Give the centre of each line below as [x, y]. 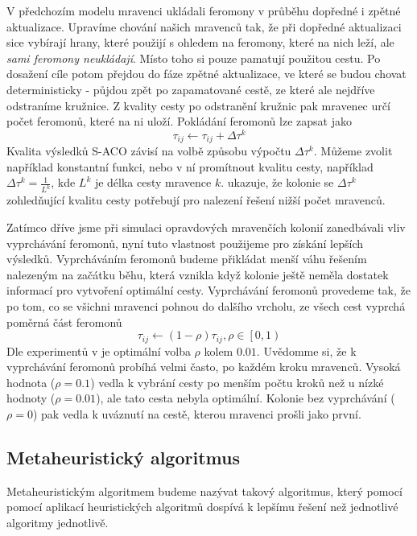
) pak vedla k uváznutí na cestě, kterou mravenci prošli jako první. [197, 413]
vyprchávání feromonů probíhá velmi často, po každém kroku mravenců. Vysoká [204, 367]
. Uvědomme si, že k [306, 350]
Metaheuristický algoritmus [123, 457]
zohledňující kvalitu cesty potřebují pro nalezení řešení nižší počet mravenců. [196, 200]
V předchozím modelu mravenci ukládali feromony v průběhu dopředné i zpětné [204, 10]
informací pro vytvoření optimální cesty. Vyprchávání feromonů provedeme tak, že [208, 290]
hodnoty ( [31, 398]
